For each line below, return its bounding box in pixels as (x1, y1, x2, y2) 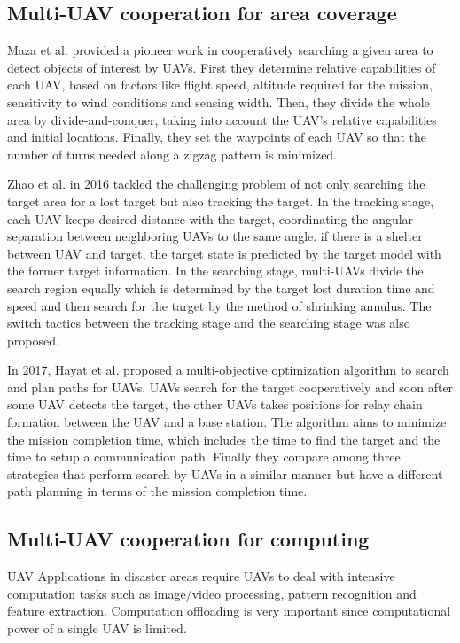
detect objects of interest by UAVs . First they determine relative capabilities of (7, 58, 436, 76)
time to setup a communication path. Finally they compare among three (7, 447, 401, 466)
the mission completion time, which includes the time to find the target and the (7, 430, 441, 448)
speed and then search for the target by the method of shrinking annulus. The (7, 296, 432, 314)
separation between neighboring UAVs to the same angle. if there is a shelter (7, 227, 423, 245)
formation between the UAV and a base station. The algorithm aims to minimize (7, 413, 447, 431)
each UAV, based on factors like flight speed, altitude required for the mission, (7, 75, 433, 94)
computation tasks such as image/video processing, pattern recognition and (7, 584, 417, 602)
